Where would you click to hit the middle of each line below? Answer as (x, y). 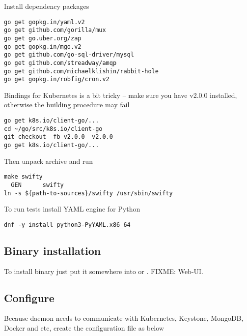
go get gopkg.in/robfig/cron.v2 (57, 79)
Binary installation (53, 250)
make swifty (23, 177)
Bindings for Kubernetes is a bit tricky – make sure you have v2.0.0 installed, (121, 95)
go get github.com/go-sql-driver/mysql (69, 55)
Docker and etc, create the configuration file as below (84, 328)
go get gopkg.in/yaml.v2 (44, 22)
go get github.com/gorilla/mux (55, 30)
